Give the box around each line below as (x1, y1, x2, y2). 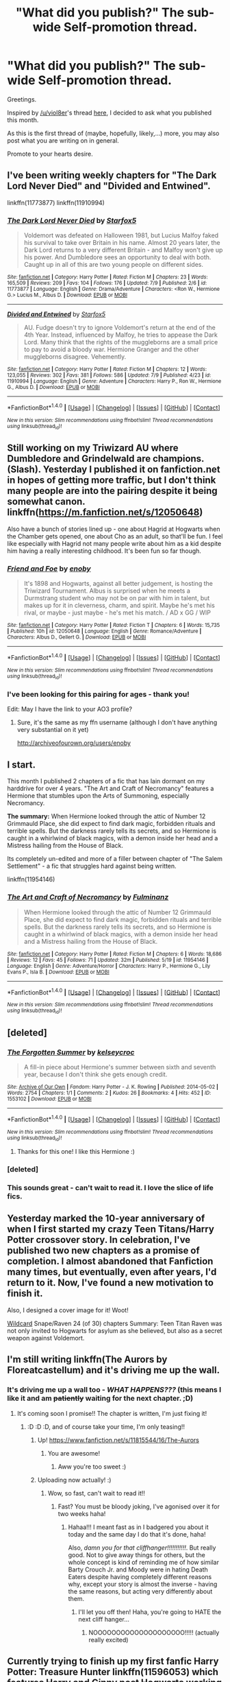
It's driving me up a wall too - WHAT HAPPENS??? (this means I (7, 1385, 221, 1395)
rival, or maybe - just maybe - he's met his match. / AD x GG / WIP (23, 608, 211, 617)
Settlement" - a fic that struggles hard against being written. (7, 862, 177, 870)
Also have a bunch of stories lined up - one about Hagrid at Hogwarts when (7, 525, 220, 533)
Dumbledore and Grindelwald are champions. (7, 453, 204, 464)
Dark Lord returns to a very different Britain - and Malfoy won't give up (23, 246, 223, 254)
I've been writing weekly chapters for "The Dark (7, 169, 217, 181)
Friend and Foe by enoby (7, 564, 91, 573)
